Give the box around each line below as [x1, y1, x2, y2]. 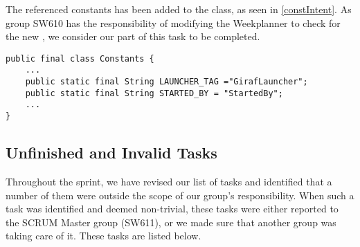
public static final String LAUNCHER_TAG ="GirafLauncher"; [25, 77, 308, 87]
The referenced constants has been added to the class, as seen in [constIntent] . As [6, 2, 352, 16]
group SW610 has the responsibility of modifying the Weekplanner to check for [6, 15, 341, 30]
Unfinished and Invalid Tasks [6, 142, 217, 163]
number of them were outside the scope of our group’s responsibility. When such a [6, 187, 354, 202]
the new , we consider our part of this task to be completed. [6, 29, 260, 44]
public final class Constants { [6, 53, 154, 64]
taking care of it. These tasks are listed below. [6, 228, 201, 243]
